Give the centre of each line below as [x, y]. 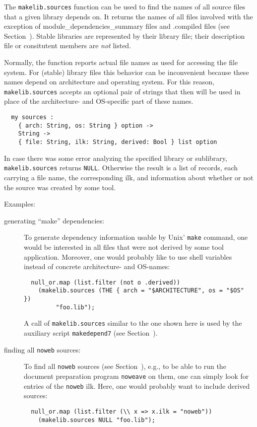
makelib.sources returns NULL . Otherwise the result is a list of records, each [121, 168]
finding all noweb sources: [42, 349]
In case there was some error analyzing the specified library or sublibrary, [116, 158]
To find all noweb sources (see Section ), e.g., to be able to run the [125, 366]
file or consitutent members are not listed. [68, 45]
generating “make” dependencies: [54, 220]
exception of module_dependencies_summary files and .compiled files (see [117, 26]
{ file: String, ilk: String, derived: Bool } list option [118, 142]
